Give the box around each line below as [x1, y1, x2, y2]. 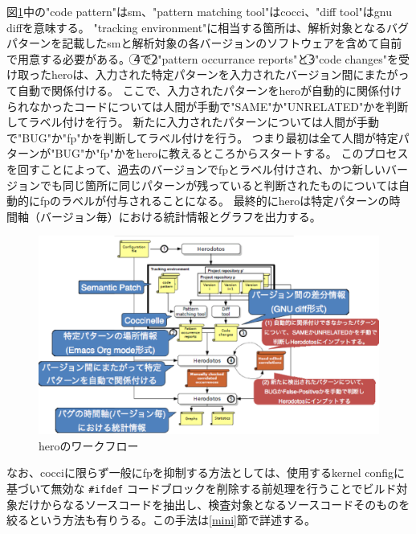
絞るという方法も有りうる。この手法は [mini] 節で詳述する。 [6, 511, 316, 528]
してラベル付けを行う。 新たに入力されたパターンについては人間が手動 [6, 113, 379, 130]
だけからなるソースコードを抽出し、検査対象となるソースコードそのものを [17, 495, 410, 512]
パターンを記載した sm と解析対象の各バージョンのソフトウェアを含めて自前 [6, 35, 402, 51]
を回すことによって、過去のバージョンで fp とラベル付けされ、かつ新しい [6, 160, 386, 177]
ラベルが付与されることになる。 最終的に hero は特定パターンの [61, 192, 389, 209]
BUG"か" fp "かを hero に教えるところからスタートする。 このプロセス [55, 145, 409, 162]
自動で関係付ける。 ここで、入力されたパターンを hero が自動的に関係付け [17, 81, 402, 98]
